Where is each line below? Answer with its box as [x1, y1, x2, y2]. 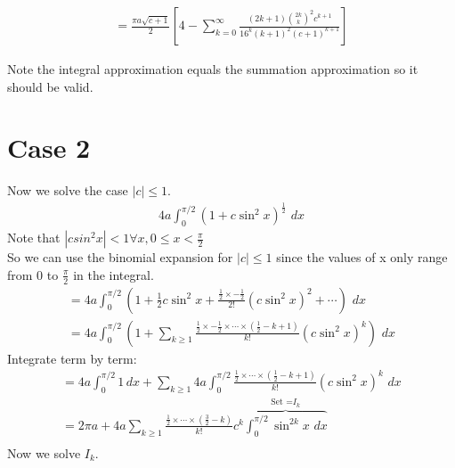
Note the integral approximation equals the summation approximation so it [7, 60, 418, 78]
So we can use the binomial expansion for [7, 248, 233, 267]
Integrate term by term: [7, 349, 137, 367]
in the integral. [73, 265, 154, 283]
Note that [7, 228, 61, 247]
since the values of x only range [276, 248, 448, 267]
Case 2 [7, 129, 91, 166]
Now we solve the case [7, 181, 128, 200]
